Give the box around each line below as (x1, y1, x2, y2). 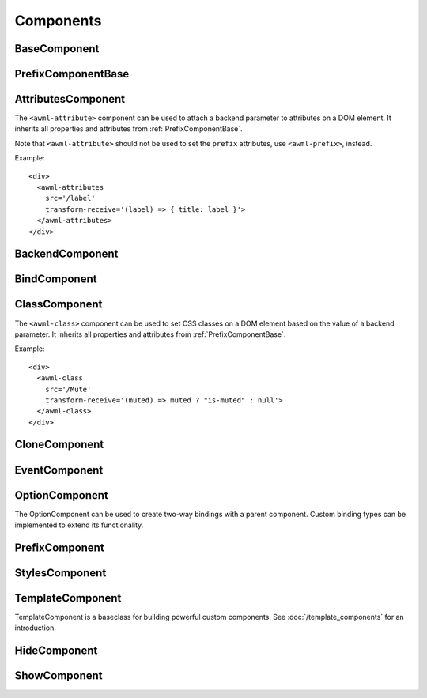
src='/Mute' (44, 384, 92, 394)
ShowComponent (14, 669, 103, 683)
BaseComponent (14, 42, 100, 55)
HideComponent (14, 644, 98, 658)
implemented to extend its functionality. (14, 520, 144, 530)
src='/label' (44, 194, 96, 203)
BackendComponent (14, 247, 119, 261)
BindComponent (14, 273, 97, 286)
